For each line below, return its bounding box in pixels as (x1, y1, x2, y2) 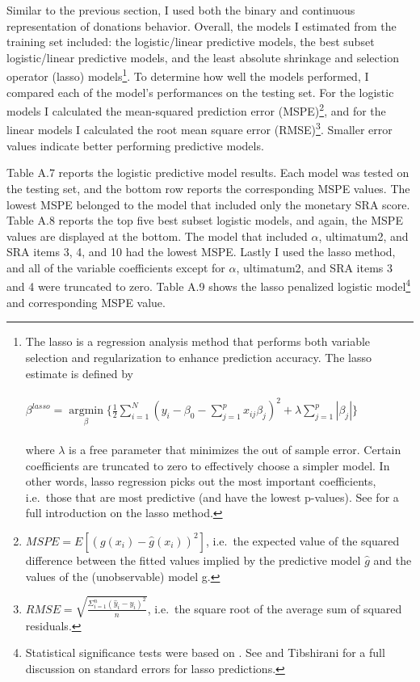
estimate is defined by (25, 364, 133, 381)
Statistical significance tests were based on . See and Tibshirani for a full (25, 644, 385, 661)
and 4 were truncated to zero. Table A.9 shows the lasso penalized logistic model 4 (6, 276, 411, 295)
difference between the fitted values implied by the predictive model (25, 551, 361, 568)
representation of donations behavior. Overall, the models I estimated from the (6, 17, 397, 34)
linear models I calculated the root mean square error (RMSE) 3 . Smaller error (6, 119, 393, 138)
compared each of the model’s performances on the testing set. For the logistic (6, 83, 394, 100)
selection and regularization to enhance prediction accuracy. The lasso (25, 348, 372, 365)
